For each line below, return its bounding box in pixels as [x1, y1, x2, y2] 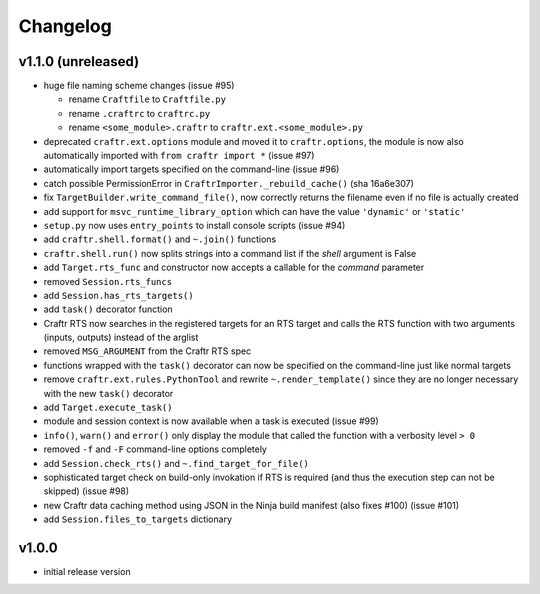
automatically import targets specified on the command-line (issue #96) [43, 163, 340, 175]
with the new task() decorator [43, 387, 174, 399]
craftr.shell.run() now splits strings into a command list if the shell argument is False [43, 247, 417, 259]
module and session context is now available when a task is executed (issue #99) [43, 415, 379, 427]
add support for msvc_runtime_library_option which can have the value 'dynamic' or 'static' [43, 205, 466, 217]
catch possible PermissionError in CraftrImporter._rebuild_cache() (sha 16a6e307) [43, 177, 415, 189]
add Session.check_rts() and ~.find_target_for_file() [43, 457, 309, 469]
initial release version [43, 566, 131, 578]
